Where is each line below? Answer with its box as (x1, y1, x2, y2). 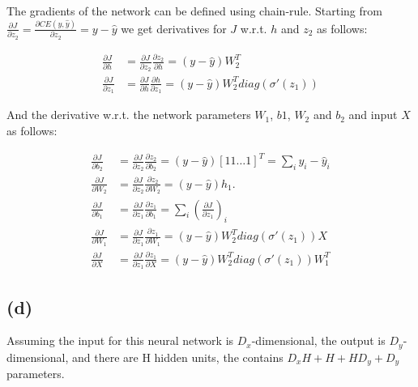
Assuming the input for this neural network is (6, 332, 234, 349)
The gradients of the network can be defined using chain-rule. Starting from (6, 2, 382, 19)
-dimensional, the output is (251, 332, 386, 349)
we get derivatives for (121, 19, 227, 36)
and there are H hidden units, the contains (71, 348, 284, 365)
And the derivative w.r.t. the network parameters (6, 106, 251, 123)
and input (348, 106, 398, 123)
